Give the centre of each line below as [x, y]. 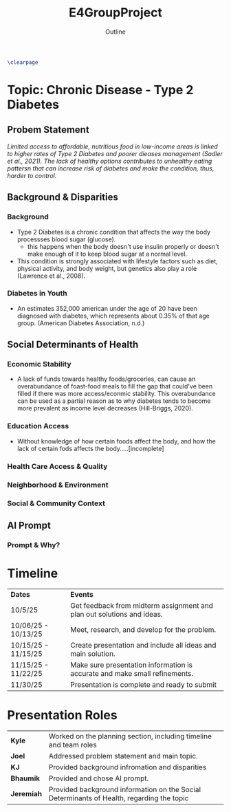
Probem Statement [48, 130]
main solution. [92, 653]
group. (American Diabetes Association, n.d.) [81, 323]
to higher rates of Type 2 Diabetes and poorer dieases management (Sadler [115, 153]
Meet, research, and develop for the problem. [143, 629]
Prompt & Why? [34, 545]
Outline [115, 32]
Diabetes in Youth [37, 294]
